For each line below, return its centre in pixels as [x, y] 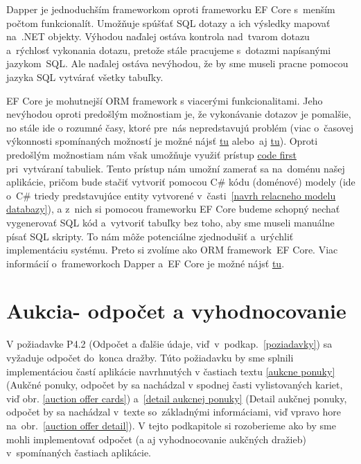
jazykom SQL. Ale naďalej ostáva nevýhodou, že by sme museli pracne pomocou [177, 63]
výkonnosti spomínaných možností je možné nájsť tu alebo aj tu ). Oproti [162, 141]
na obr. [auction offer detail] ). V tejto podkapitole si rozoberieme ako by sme [171, 425]
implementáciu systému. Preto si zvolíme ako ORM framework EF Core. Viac [172, 250]
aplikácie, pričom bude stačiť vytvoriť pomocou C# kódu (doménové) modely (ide [181, 182]
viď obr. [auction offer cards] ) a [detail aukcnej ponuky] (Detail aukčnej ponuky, [177, 398]
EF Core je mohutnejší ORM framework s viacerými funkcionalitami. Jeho [165, 100]
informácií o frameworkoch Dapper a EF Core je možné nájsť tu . [146, 263]
